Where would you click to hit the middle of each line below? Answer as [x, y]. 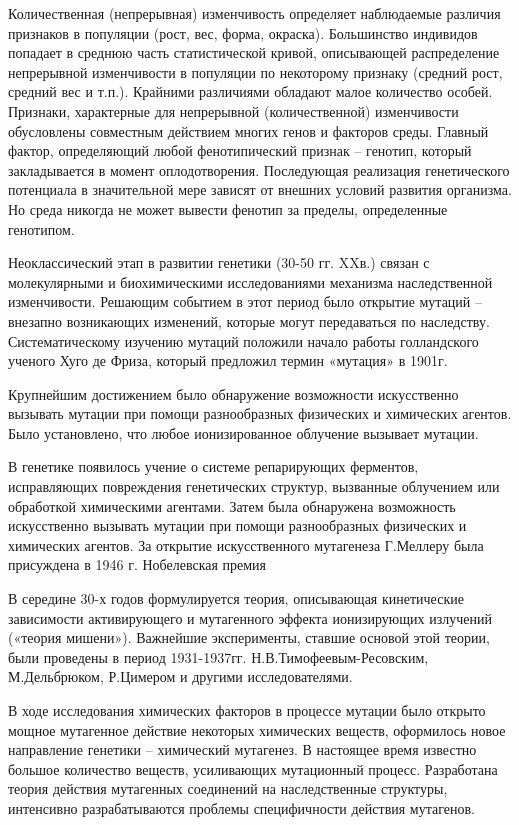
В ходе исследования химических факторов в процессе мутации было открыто [247, 710]
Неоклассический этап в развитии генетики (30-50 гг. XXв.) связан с [219, 262]
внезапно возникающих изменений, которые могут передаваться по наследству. [249, 320]
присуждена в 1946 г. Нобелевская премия [137, 564]
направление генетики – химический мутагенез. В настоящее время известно [242, 749]
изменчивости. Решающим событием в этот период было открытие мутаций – [245, 301]
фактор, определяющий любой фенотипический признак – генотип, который [240, 150]
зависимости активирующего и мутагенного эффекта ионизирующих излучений [250, 617]
